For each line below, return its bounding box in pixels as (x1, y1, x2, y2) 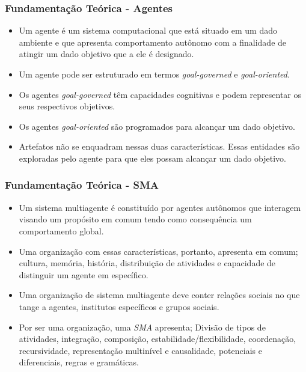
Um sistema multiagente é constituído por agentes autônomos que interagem (19, 201, 301, 213)
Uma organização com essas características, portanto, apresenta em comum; (19, 245, 298, 257)
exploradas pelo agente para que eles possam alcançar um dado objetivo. (19, 151, 286, 164)
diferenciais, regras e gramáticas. (19, 356, 139, 368)
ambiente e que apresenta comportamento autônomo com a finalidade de (19, 35, 287, 48)
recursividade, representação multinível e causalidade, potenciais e (19, 344, 262, 356)
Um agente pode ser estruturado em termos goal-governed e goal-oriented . (19, 68, 290, 80)
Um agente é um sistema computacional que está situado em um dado (19, 24, 277, 37)
